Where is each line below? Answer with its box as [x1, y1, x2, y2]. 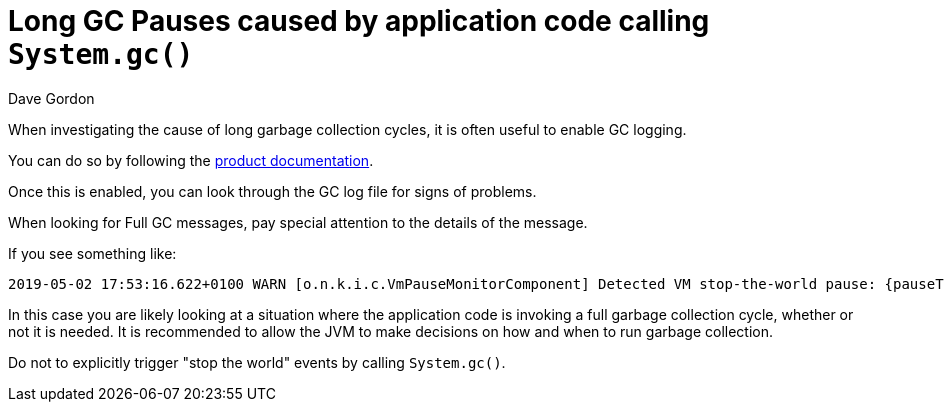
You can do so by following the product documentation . [8, 151, 374, 169]
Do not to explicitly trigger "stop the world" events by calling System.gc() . [8, 353, 506, 371]
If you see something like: [8, 244, 177, 262]
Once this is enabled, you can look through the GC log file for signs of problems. [8, 182, 537, 200]
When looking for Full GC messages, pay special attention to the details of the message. [8, 213, 588, 231]
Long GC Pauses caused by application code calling [8, 4, 710, 38]
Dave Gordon [8, 89, 95, 107]
